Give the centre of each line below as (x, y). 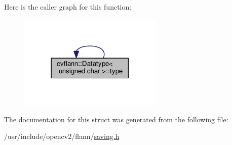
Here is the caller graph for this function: (68, 7)
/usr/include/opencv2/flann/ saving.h (62, 136)
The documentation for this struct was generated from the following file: (116, 119)
